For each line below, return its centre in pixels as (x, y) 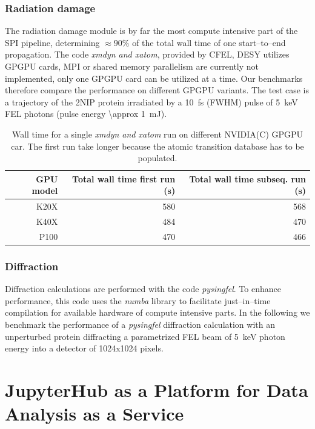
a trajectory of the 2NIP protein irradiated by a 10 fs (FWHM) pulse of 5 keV (151, 101)
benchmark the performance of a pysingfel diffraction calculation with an (140, 324)
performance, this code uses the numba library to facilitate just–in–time (138, 300)
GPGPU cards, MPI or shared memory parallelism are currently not (132, 66)
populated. (157, 158)
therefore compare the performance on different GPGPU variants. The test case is (157, 90)
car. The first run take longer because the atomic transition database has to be (157, 146)
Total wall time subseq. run (247, 178)
